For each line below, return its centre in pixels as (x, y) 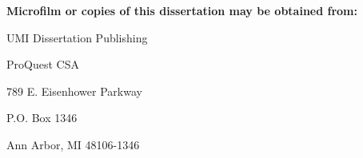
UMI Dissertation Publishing (77, 37)
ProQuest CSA (43, 64)
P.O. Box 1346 (42, 118)
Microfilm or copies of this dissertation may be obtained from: (182, 10)
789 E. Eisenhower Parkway (74, 91)
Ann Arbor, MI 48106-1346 (73, 144)
